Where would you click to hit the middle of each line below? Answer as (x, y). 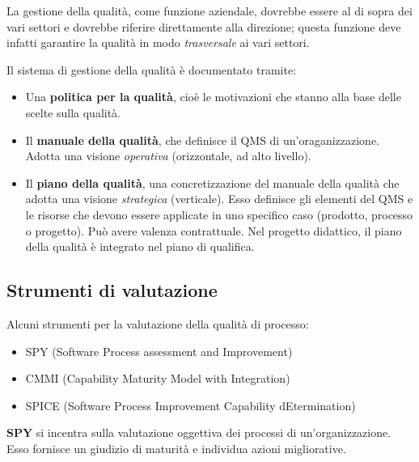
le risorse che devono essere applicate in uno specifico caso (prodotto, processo (219, 214)
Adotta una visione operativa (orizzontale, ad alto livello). (168, 156)
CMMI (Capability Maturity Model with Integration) (158, 378)
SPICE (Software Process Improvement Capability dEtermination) (190, 405)
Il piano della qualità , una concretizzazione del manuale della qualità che (212, 182)
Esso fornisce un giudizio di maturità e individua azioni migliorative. (176, 448)
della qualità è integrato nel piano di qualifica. (140, 246)
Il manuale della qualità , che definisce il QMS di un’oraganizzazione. (202, 140)
